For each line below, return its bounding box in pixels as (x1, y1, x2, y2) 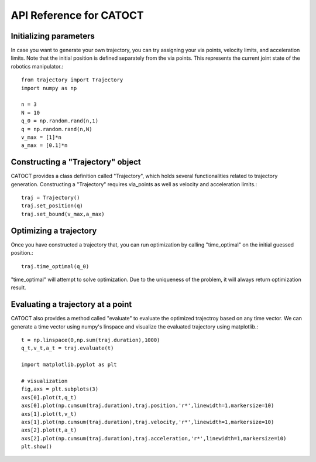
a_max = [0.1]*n (21, 142, 68, 149)
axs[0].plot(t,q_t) (21, 394, 77, 401)
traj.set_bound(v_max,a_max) (21, 211, 105, 217)
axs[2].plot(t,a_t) (21, 427, 77, 433)
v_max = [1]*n (21, 134, 61, 141)
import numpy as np (21, 85, 77, 91)
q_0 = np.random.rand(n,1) (21, 118, 99, 124)
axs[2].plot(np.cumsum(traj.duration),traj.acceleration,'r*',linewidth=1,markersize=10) (21, 435, 287, 442)
